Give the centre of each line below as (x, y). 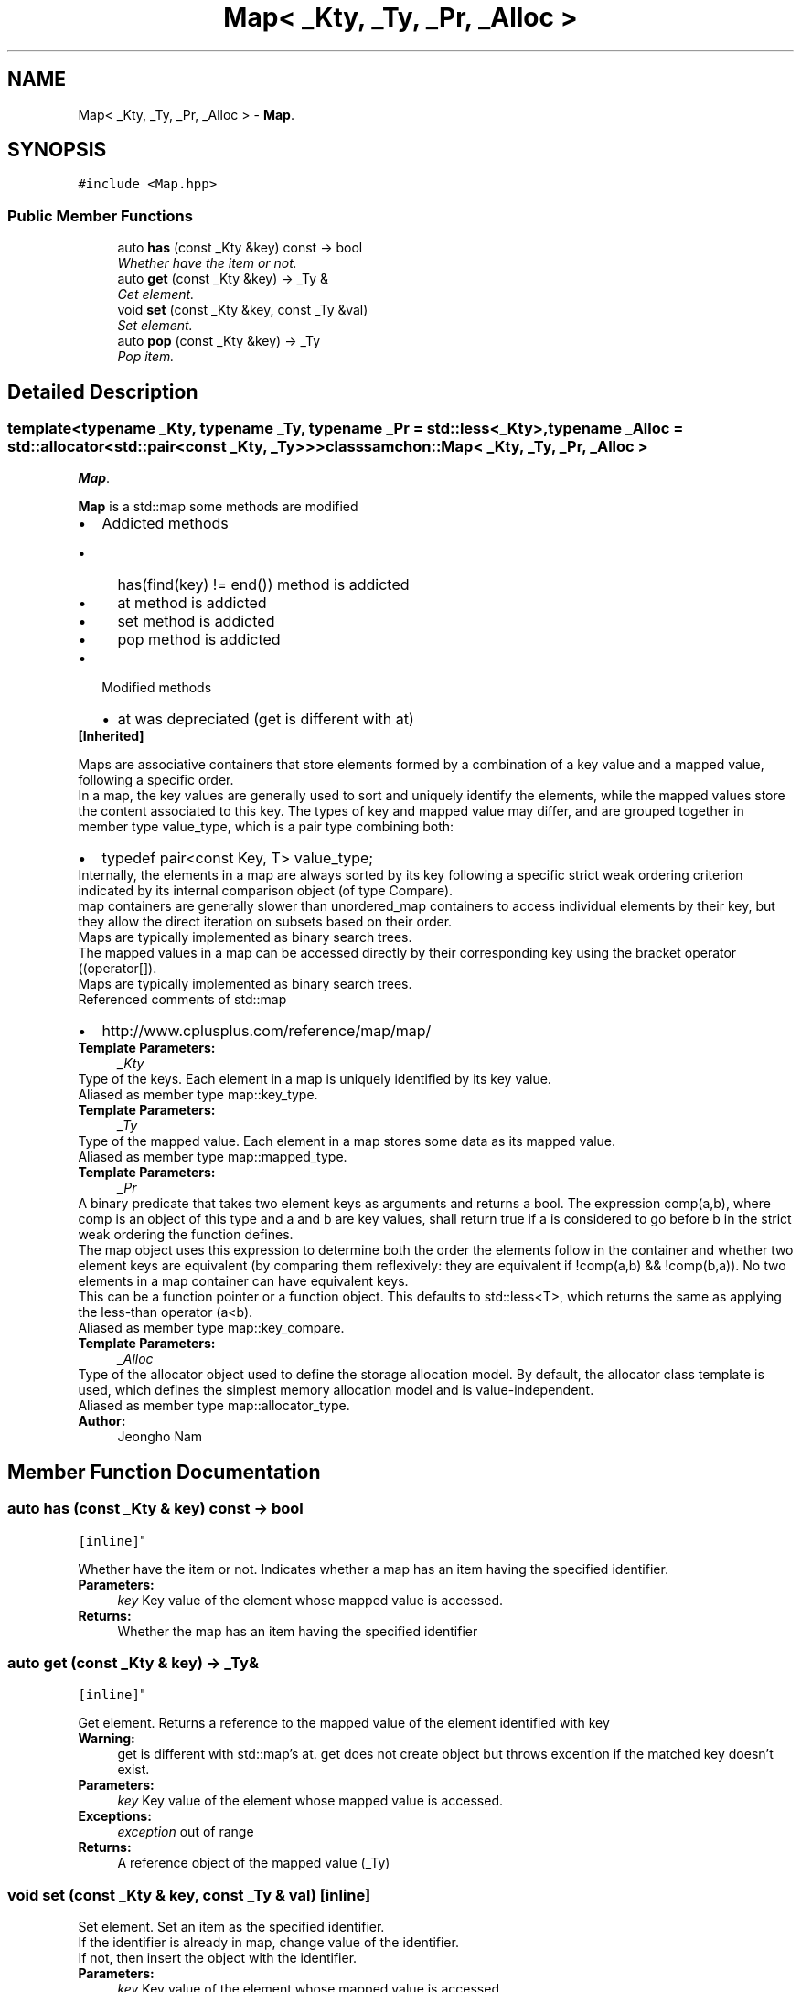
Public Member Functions (100, 215)
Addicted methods (165, 524)
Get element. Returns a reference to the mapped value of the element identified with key (344, 1723)
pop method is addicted (199, 640)
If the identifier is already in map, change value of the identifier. (268, 1943)
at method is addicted (192, 603)
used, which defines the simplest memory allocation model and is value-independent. (336, 1390)
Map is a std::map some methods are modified (218, 507)
